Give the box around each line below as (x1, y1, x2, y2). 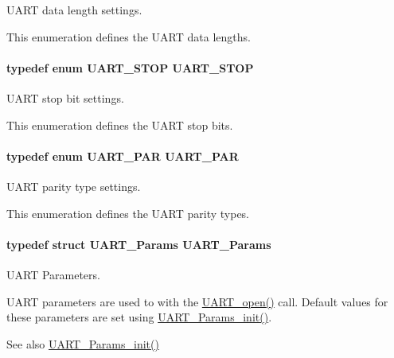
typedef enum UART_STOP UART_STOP (6, 59, 254, 76)
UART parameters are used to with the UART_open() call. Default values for (6, 293, 388, 309)
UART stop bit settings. (6, 89, 124, 106)
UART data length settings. (6, 2, 142, 18)
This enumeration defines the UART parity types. (6, 204, 250, 221)
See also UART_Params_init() (6, 335, 159, 352)
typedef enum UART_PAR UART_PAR (6, 147, 239, 164)
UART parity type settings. (6, 177, 141, 194)
